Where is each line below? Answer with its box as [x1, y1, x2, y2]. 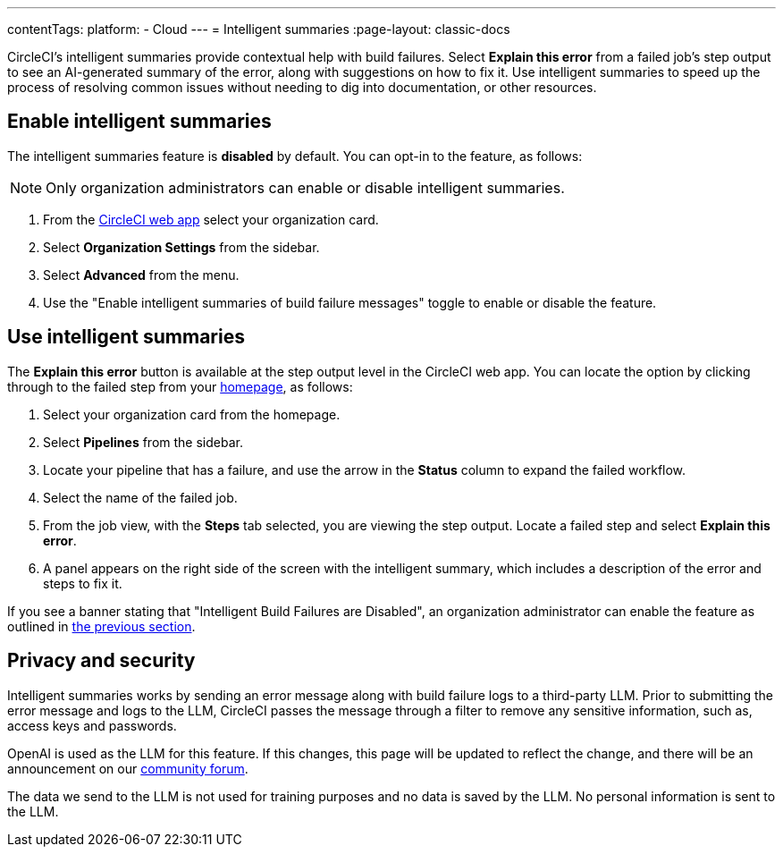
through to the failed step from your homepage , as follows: [7, 378, 353, 394]
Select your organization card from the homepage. [43, 406, 341, 422]
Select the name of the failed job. [43, 489, 238, 505]
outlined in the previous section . [7, 618, 196, 634]
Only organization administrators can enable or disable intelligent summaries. [46, 178, 565, 197]
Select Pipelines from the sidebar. [43, 434, 243, 450]
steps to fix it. [43, 575, 122, 591]
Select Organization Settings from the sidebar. [43, 239, 320, 255]
